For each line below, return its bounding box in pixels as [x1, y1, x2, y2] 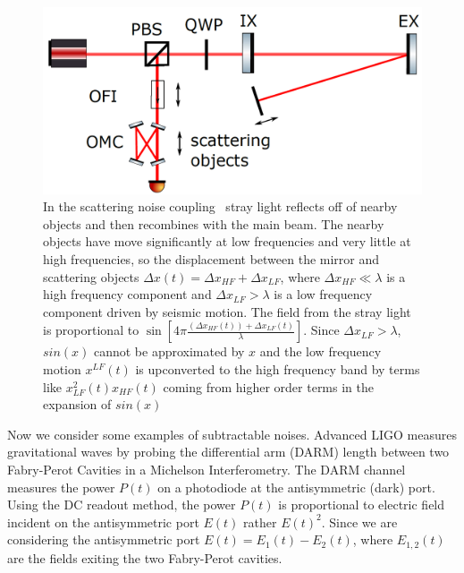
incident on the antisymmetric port [7, 512, 199, 531]
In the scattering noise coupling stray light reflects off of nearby [43, 197, 398, 216]
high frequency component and [43, 285, 212, 304]
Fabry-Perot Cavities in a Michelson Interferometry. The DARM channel [7, 460, 406, 478]
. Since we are [321, 512, 398, 531]
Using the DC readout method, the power [7, 495, 236, 514]
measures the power [7, 477, 115, 496]
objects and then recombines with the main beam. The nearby [43, 214, 384, 233]
